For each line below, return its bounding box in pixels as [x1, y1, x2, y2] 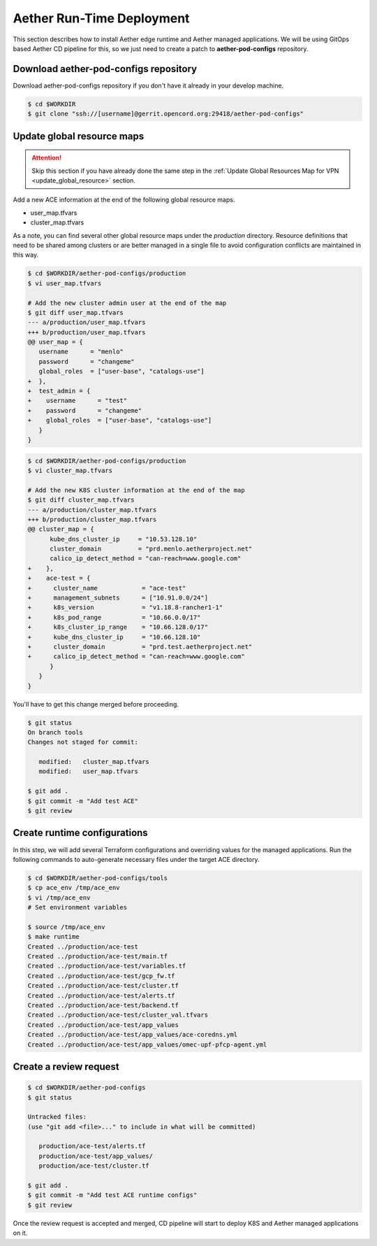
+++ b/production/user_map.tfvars [27, 328, 146, 336]
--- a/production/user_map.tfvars [27, 318, 146, 327]
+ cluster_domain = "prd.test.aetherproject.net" [27, 642, 253, 651]
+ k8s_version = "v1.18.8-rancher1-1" [27, 604, 223, 611]
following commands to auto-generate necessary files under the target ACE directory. [13, 855, 260, 863]
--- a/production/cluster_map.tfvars [27, 506, 157, 514]
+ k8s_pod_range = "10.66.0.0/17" [27, 613, 201, 621]
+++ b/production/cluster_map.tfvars [27, 515, 157, 523]
